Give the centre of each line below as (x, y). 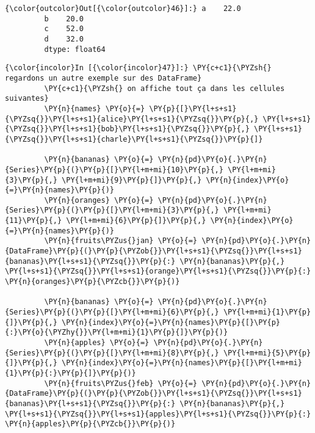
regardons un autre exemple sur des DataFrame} (103, 78)
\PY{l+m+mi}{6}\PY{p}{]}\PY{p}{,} (136, 221)
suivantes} (27, 99)
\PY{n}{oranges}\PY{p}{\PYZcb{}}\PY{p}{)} (92, 282)
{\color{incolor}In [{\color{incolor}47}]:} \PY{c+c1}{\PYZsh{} (138, 68)
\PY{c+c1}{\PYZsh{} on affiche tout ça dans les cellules (165, 88)
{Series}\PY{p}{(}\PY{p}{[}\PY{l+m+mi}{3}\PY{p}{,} (112, 210)
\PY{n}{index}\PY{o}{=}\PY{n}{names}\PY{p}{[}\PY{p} (171, 322)
